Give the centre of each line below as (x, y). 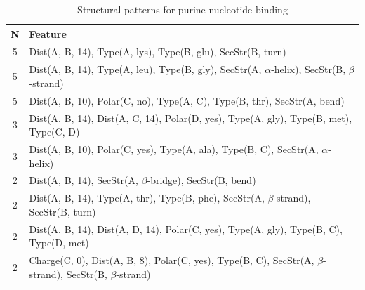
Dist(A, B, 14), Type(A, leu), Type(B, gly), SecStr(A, (145, 69)
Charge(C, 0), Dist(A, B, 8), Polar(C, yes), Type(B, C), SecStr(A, (172, 260)
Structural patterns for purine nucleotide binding (182, 9)
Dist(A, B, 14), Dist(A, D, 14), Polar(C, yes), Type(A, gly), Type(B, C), (186, 229)
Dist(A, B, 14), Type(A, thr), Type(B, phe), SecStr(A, (147, 198)
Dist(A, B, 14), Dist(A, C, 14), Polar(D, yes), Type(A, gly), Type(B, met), (191, 118)
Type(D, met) (59, 243)
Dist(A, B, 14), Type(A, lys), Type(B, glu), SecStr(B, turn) (158, 52)
